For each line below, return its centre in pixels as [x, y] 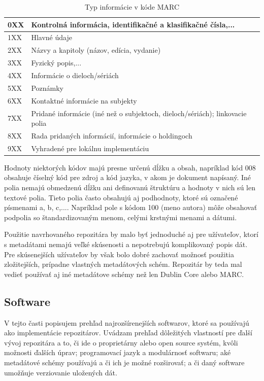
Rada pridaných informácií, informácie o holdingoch [112, 135]
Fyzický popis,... [56, 63]
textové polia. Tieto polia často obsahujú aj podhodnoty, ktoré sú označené [121, 197]
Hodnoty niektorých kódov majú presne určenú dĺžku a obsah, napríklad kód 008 [130, 167]
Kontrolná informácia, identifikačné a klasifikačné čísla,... [133, 24]
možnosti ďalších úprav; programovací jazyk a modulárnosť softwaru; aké [118, 352]
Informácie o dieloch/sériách [75, 75]
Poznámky [47, 88]
